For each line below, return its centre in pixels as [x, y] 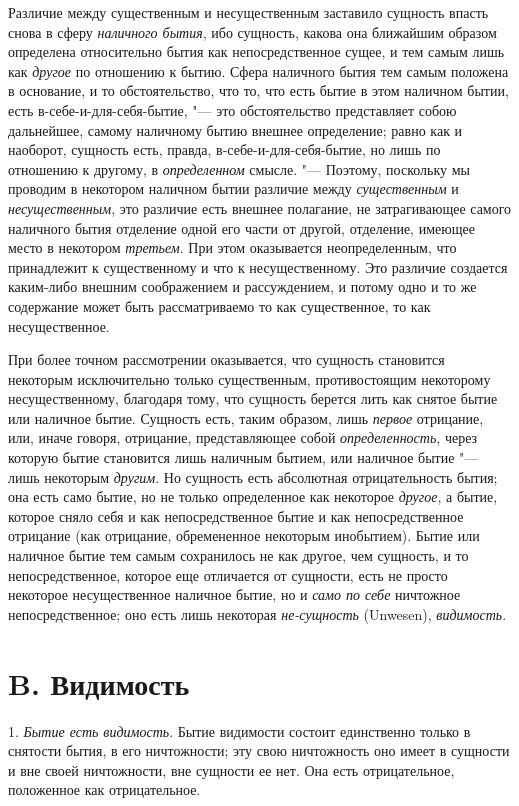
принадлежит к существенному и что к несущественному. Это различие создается [258, 266]
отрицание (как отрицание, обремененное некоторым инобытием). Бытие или [244, 535]
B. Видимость [99, 682]
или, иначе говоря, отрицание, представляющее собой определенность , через [243, 437]
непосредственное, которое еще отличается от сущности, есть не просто [228, 574]
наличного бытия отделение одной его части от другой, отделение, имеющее [241, 227]
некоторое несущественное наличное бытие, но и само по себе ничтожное [234, 594]
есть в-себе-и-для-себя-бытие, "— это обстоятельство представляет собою [232, 109]
